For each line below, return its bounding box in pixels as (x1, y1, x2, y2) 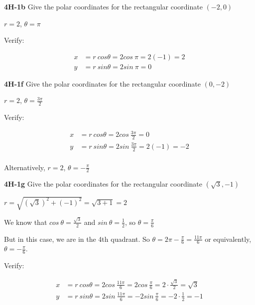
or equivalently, (205, 233, 252, 244)
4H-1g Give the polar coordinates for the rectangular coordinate (4, 179, 203, 189)
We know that (4, 216, 47, 227)
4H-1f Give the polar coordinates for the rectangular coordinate (4, 78, 201, 89)
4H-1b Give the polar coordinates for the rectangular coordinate (4, 1, 203, 11)
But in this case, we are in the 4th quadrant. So (4, 233, 150, 244)
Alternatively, (4, 162, 45, 172)
